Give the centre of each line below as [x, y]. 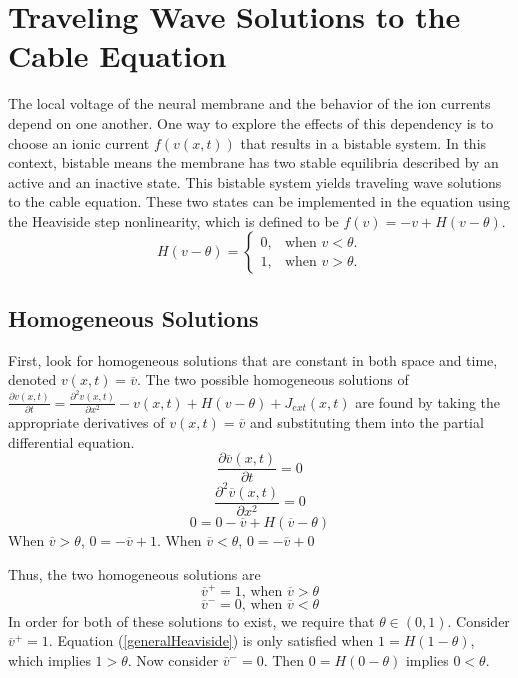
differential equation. [71, 441]
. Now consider [173, 660]
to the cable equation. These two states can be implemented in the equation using [259, 201]
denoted [32, 379]
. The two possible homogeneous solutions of [272, 379]
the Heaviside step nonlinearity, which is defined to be [173, 220]
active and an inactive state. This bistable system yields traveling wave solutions [255, 181]
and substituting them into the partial [366, 422]
